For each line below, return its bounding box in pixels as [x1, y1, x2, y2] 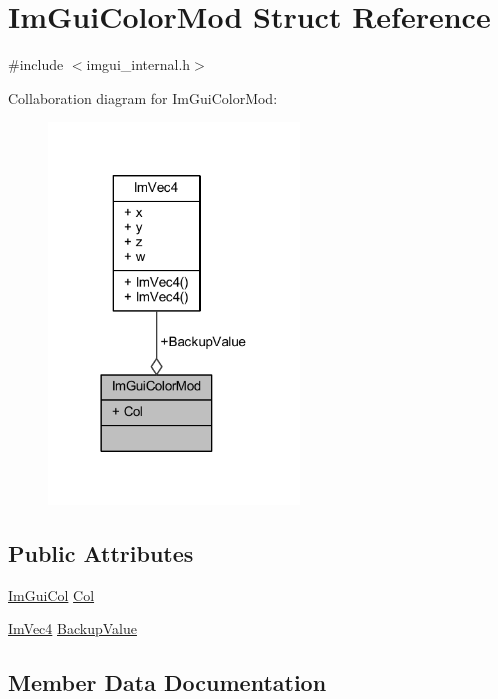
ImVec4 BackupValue [8, 618, 137, 639]
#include [8, 54, 64, 75]
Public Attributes [8, 537, 194, 568]
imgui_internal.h [86, 54, 191, 75]
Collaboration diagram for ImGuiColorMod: [8, 87, 278, 108]
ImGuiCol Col [8, 584, 95, 605]
